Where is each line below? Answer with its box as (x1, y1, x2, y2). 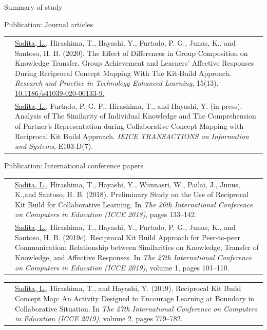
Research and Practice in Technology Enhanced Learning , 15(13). (15, 77, 219, 88)
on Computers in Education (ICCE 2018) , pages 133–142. (15, 209, 197, 220)
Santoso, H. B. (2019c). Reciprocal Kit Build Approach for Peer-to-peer (15, 231, 240, 242)
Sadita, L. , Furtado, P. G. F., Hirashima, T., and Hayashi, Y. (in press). (15, 100, 242, 111)
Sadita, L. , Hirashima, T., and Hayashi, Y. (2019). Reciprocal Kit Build (15, 283, 241, 294)
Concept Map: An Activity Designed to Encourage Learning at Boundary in (15, 293, 255, 303)
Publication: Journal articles (4, 18, 93, 29)
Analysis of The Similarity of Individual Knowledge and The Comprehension (15, 110, 256, 121)
